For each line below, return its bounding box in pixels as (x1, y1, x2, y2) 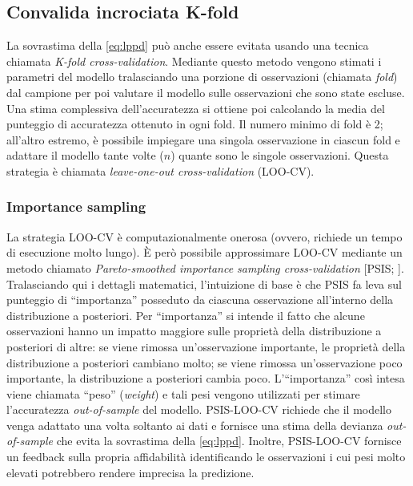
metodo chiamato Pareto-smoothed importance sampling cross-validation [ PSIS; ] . (6, 259, 404, 276)
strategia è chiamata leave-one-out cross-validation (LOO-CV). (6, 162, 315, 179)
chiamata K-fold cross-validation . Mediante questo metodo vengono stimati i (6, 52, 382, 69)
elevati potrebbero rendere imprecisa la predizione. (6, 464, 255, 480)
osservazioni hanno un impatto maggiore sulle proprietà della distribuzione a (6, 322, 382, 339)
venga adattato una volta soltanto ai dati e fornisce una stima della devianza (6, 416, 383, 433)
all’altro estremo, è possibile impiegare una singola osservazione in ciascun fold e (6, 131, 400, 148)
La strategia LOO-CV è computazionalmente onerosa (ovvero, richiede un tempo (6, 228, 403, 245)
